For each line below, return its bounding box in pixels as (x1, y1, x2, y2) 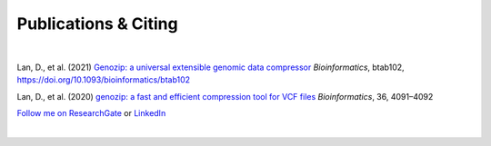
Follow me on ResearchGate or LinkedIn (16, 108, 166, 119)
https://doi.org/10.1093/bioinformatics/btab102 (16, 74, 191, 85)
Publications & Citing (16, 14, 178, 34)
